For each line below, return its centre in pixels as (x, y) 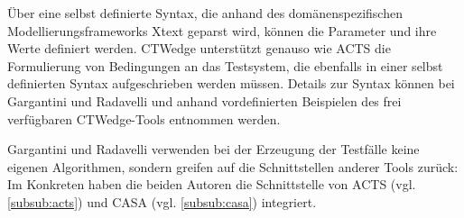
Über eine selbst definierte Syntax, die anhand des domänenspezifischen (205, 13)
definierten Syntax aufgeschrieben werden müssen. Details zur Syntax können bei (231, 83)
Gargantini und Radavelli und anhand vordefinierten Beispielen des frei (204, 100)
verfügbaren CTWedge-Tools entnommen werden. (144, 118)
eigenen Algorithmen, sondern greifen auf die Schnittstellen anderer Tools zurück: (233, 166)
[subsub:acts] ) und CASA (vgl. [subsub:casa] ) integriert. (162, 201)
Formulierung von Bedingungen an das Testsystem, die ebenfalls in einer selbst (225, 65)
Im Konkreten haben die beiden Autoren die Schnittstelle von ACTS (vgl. (212, 184)
